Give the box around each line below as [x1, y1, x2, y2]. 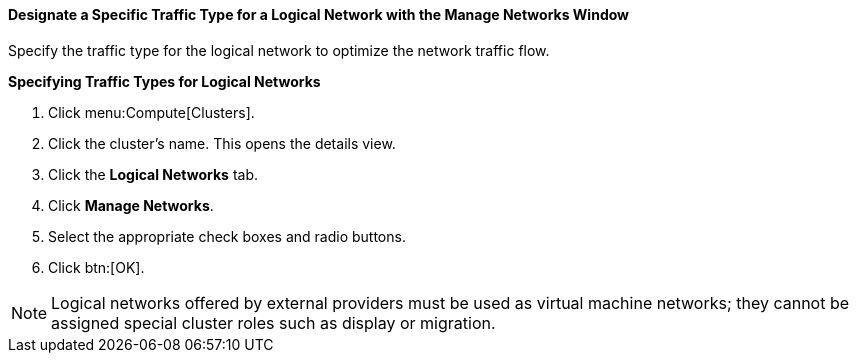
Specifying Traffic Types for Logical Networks [8, 72, 321, 90]
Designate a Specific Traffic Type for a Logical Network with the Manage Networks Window [8, 6, 629, 23]
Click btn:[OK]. [48, 258, 145, 276]
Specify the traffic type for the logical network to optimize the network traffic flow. [8, 41, 550, 59]
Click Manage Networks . [48, 196, 214, 214]
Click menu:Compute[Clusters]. [48, 103, 255, 121]
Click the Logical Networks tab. [48, 165, 259, 183]
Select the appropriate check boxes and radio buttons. [48, 227, 406, 245]
